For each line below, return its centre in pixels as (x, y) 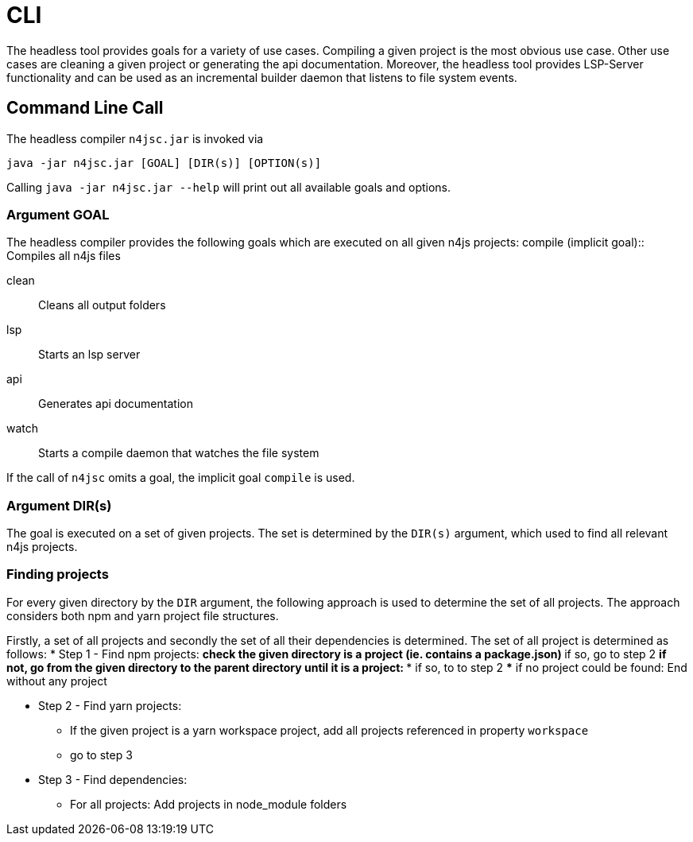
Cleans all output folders (102, 305)
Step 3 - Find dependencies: (113, 779)
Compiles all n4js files (64, 256)
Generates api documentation (116, 404)
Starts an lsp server (89, 355)
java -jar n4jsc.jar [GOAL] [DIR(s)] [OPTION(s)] (164, 163)
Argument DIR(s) (59, 505)
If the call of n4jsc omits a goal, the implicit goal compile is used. (181, 478)
